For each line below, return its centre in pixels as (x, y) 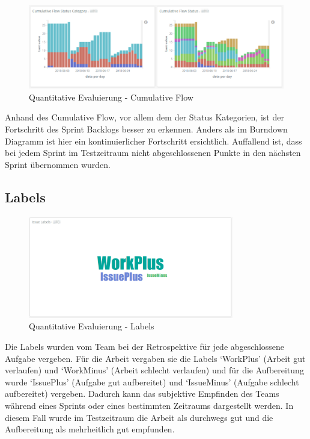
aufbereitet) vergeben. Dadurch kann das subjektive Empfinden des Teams (142, 394)
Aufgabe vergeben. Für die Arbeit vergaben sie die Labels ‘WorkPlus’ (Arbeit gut (155, 358)
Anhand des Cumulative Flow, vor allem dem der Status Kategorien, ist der (144, 117)
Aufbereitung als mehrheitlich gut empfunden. (90, 429)
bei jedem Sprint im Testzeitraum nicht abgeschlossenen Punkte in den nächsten (153, 153)
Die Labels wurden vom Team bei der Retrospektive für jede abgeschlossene (145, 347)
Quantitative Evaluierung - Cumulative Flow (111, 97)
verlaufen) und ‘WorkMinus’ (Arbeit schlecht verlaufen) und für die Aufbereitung (154, 370)
